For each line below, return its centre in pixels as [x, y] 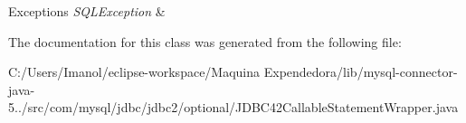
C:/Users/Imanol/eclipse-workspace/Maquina [134, 72]
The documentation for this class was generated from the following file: [205, 41]
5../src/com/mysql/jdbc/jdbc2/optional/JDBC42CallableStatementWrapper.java [233, 107]
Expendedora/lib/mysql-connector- [361, 72]
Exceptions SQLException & [87, 11]
